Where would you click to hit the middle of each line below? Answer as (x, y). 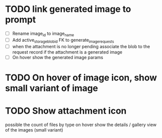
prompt (20, 20)
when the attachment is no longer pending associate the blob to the (81, 46)
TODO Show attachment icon (66, 111)
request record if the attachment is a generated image (67, 52)
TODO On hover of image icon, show (81, 77)
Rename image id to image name (43, 34)
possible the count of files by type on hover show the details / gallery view (81, 125)
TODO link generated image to (68, 9)
